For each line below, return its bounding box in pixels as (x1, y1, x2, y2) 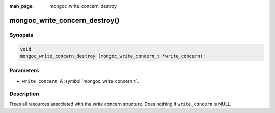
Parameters (9, 67, 39, 74)
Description (9, 90, 39, 97)
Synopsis (9, 31, 33, 39)
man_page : (9, 3, 34, 9)
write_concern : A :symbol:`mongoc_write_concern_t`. (22, 78, 139, 84)
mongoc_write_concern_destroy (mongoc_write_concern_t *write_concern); (20, 53, 206, 59)
